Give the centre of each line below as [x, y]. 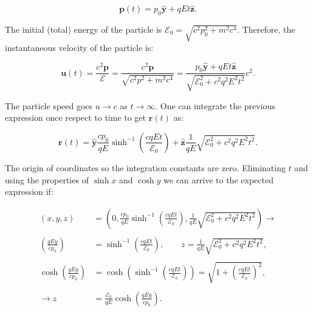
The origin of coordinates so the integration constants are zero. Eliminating [145, 167]
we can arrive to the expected [218, 179]
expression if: [29, 192]
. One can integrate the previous [215, 105]
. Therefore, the [266, 29]
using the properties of [47, 179]
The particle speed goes [49, 105]
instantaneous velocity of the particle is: [79, 47]
